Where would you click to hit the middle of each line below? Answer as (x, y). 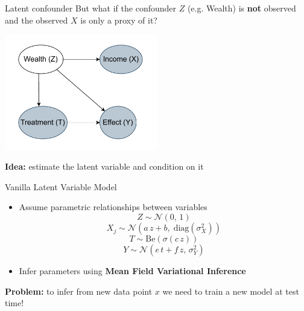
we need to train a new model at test (231, 291)
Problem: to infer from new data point (79, 291)
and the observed (36, 20)
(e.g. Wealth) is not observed (242, 8)
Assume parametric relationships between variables (113, 207)
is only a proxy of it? (119, 20)
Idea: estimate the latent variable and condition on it (104, 166)
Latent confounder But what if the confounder (91, 8)
